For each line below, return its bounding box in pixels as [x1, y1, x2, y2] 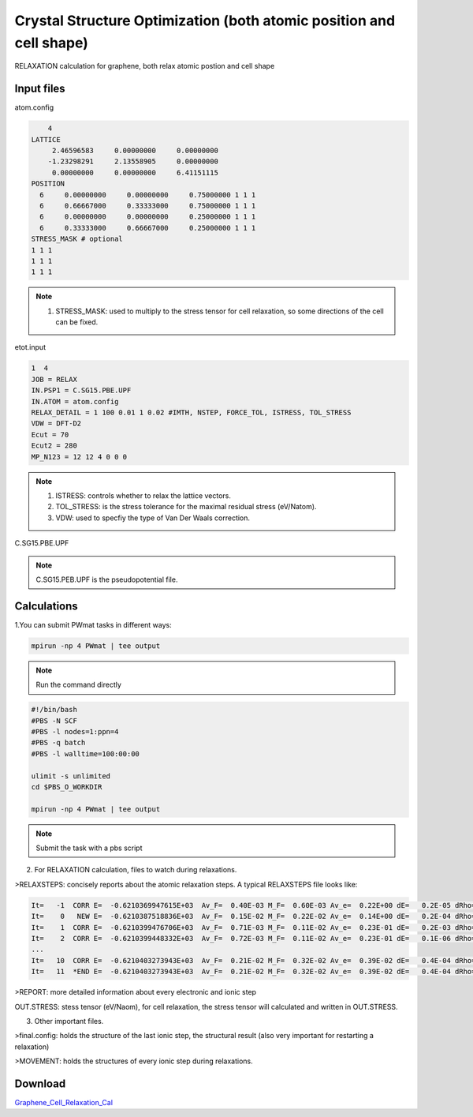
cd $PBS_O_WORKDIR [31, 782, 102, 791]
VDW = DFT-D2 [31, 419, 82, 428]
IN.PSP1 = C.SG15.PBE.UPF [31, 386, 132, 395]
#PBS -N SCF [31, 716, 78, 725]
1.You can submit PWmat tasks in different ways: [14, 620, 173, 629]
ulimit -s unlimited [31, 771, 110, 781]
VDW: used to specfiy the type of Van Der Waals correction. [55, 513, 251, 523]
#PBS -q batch [31, 738, 86, 748]
